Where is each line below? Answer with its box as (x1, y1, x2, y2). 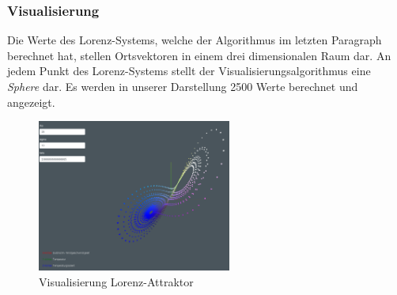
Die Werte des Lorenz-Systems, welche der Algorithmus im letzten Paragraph (7, 32, 382, 48)
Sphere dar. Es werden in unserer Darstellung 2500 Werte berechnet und (7, 78, 358, 94)
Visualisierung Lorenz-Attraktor (39, 273, 194, 289)
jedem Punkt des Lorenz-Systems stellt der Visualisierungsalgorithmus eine (7, 62, 371, 79)
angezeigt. (7, 93, 55, 110)
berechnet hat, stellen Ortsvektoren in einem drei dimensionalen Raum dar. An (7, 47, 391, 63)
